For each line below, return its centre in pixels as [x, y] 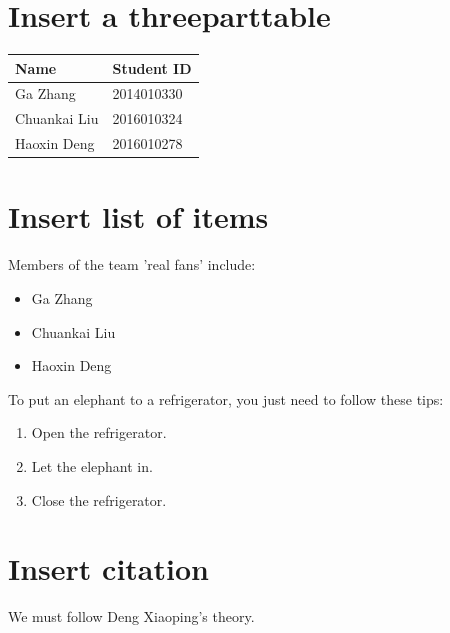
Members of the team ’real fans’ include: [132, 264]
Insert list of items [138, 216]
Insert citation [108, 568]
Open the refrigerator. [99, 432]
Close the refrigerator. [99, 499]
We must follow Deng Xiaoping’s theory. [131, 616]
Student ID [152, 67]
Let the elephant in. [92, 465]
